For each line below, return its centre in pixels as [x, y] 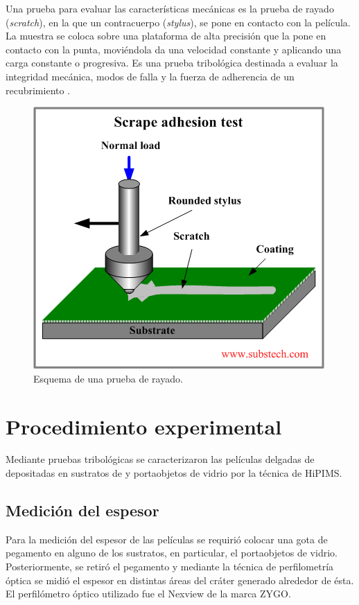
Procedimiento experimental [144, 426]
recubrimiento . [38, 90]
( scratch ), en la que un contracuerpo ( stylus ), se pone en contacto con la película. [178, 22]
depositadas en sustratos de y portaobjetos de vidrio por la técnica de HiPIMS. [174, 473]
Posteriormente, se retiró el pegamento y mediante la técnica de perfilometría [170, 567]
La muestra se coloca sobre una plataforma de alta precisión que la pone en [166, 36]
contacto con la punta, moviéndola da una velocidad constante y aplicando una [174, 49]
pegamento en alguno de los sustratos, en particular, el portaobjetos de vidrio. [172, 553]
